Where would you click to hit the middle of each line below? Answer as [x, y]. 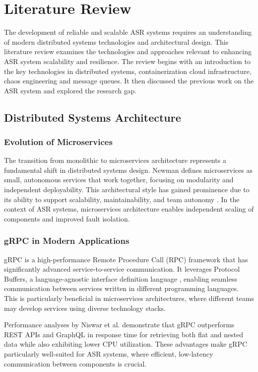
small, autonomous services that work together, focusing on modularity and [119, 180]
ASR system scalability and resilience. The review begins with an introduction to [127, 61]
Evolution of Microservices [58, 141]
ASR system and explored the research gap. [70, 90]
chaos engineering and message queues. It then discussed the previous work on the [129, 81]
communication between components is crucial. [75, 363]
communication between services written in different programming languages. [121, 288]
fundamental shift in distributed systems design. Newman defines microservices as [128, 170]
